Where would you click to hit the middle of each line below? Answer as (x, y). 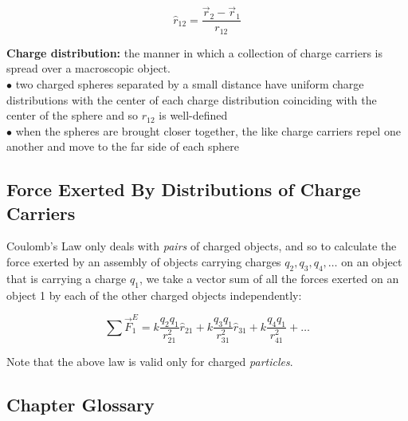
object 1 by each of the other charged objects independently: (154, 295)
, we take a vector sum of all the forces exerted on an (269, 278)
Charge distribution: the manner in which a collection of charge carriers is (194, 52)
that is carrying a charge (67, 278)
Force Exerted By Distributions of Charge (184, 189)
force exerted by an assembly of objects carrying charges (144, 262)
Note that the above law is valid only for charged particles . (150, 361)
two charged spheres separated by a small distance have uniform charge (190, 83)
